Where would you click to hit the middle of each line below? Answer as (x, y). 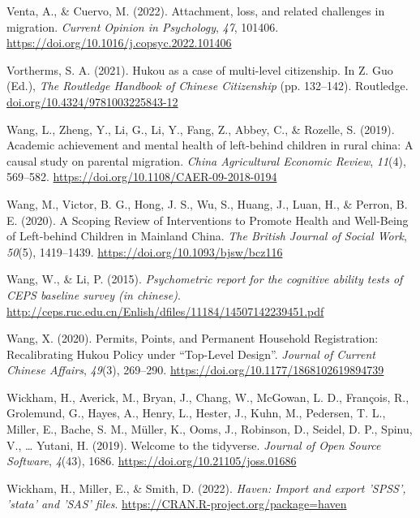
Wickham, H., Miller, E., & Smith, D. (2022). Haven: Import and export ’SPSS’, (206, 488)
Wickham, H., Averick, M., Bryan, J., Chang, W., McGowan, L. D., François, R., (208, 397)
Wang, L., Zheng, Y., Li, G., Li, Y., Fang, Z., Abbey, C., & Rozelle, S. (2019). (201, 129)
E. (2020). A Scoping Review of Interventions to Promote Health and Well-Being (208, 220)
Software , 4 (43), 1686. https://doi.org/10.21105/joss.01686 (152, 461)
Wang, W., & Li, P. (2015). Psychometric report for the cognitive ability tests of (205, 279)
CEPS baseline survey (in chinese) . (94, 294)
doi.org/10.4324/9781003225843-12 (92, 101)
